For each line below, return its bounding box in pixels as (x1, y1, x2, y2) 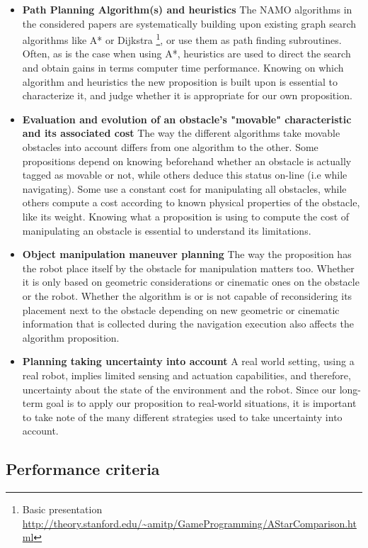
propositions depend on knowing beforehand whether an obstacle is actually (22, 153, 352, 168)
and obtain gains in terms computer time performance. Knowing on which (22, 60, 344, 75)
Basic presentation (22, 502, 103, 517)
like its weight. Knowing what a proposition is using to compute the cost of (22, 208, 350, 223)
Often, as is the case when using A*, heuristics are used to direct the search (22, 46, 351, 61)
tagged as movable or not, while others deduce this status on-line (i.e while (22, 167, 347, 182)
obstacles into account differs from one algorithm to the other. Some (22, 140, 318, 154)
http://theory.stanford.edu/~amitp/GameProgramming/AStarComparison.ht (22, 515, 357, 530)
